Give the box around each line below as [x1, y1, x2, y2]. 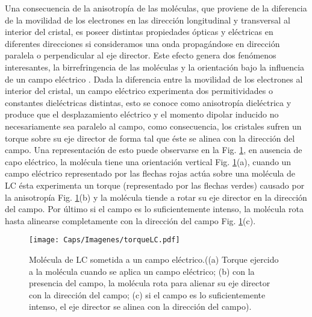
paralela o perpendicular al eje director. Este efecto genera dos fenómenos [5, 49, 276, 61]
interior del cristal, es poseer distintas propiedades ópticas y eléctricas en [5, 25, 273, 38]
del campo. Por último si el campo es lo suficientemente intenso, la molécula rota [5, 202, 304, 215]
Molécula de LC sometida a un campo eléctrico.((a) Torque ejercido [29, 253, 279, 265]
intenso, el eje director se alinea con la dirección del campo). [29, 300, 252, 313]
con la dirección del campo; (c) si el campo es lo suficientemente [29, 288, 266, 301]
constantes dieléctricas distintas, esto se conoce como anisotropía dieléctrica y [5, 96, 292, 108]
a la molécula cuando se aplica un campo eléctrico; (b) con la [29, 265, 255, 277]
